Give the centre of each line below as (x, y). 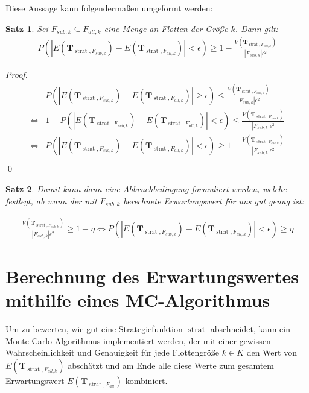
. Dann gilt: (256, 28)
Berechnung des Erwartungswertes (152, 276)
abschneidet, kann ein (250, 328)
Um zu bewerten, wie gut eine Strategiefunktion (94, 328)
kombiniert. (146, 380)
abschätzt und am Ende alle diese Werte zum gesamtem (171, 365)
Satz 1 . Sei (27, 28)
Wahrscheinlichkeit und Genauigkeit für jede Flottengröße (113, 352)
